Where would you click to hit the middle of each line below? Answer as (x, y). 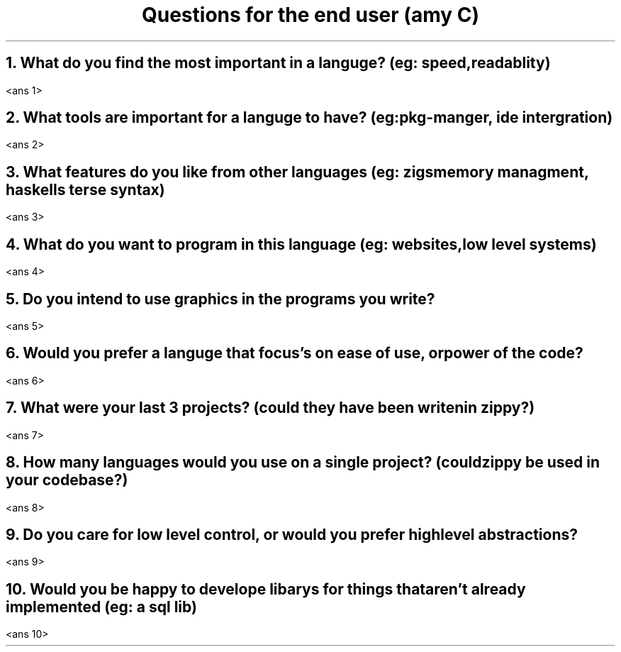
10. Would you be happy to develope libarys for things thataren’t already (266, 589)
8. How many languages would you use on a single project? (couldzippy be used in (303, 463)
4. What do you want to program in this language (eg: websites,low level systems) (301, 244)
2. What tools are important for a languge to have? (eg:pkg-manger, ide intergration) (309, 118)
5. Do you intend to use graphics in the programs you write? (220, 299)
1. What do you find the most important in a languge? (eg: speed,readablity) (278, 63)
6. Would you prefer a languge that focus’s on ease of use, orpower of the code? (295, 353)
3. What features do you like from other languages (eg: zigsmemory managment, (297, 172)
